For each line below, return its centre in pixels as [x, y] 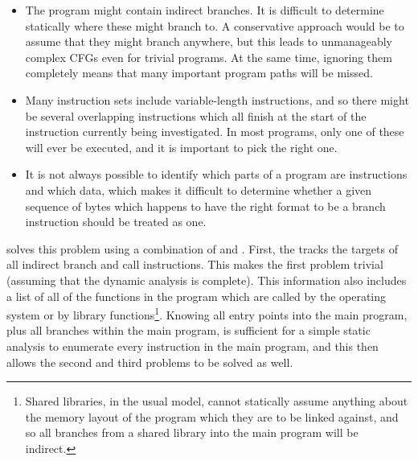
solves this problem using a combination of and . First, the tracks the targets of [202, 248]
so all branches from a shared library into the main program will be [192, 432]
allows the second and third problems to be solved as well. [150, 362]
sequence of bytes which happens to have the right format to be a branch [205, 206]
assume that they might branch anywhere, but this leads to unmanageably [209, 41]
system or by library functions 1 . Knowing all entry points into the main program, [207, 313]
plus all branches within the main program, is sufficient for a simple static [189, 330]
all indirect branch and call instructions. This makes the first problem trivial [195, 264]
